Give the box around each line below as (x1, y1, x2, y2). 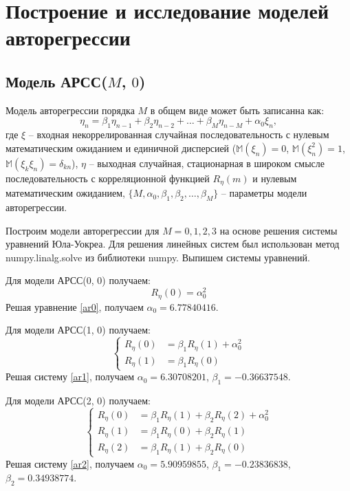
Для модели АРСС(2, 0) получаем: (6, 393, 151, 408)
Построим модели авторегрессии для (6, 223, 160, 237)
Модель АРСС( (6, 70, 108, 91)
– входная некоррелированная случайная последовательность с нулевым (28, 127, 329, 142)
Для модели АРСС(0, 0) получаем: (6, 273, 151, 287)
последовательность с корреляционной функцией (6, 171, 210, 185)
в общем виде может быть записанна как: (150, 102, 325, 117)
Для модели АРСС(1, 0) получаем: (6, 323, 151, 337)
